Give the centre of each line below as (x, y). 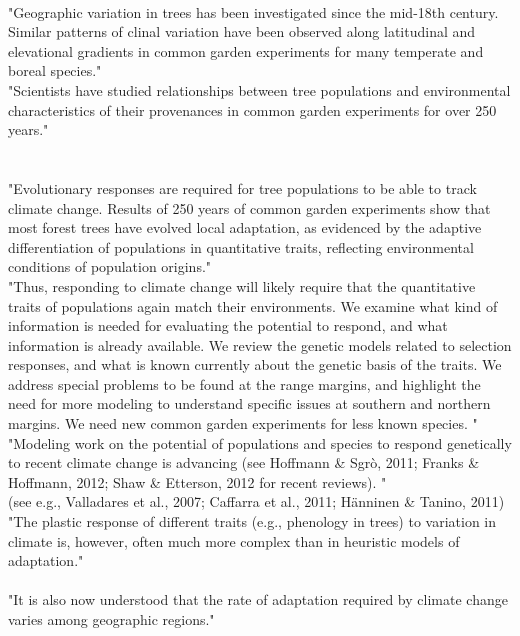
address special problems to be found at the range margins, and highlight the (244, 383)
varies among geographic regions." (111, 619)
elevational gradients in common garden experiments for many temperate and (246, 50)
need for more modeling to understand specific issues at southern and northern (249, 403)
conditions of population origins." (110, 266)
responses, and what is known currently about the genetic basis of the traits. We (255, 364)
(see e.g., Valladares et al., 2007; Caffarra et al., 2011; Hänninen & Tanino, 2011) (256, 501)
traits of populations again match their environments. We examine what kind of (253, 305)
